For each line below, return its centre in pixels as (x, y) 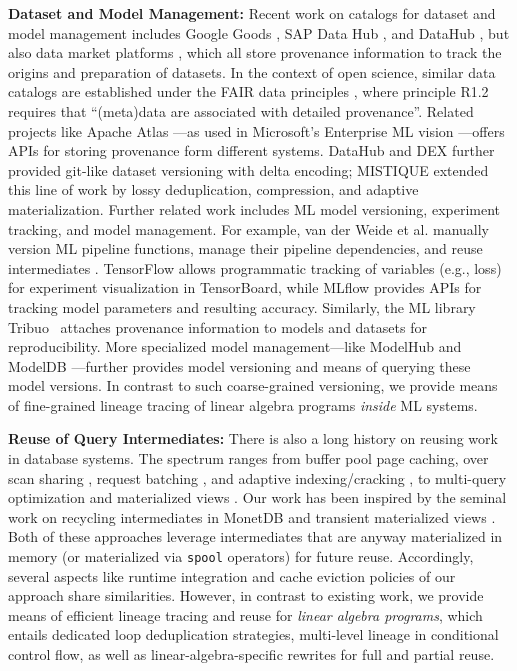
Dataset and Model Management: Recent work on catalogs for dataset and (252, 13)
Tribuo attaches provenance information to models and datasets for (217, 326)
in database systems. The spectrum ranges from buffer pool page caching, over (248, 458)
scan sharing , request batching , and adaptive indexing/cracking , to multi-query (257, 477)
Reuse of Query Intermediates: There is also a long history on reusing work (253, 438)
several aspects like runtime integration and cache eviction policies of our (232, 575)
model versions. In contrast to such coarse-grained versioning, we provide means (253, 385)
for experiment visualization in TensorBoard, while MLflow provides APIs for (245, 287)
